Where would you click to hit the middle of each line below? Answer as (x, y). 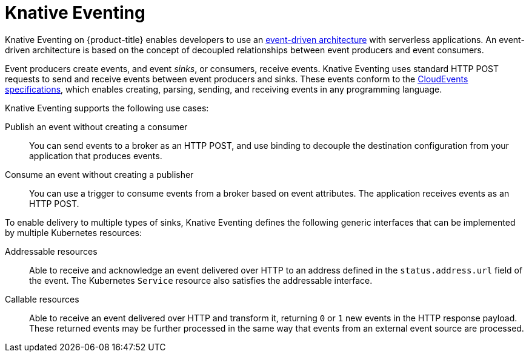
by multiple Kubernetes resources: (73, 232)
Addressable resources (51, 251)
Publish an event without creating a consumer (96, 126)
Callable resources (42, 299)
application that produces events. (96, 156)
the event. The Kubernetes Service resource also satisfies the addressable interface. (201, 280)
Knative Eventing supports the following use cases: (107, 108)
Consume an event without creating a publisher (99, 174)
